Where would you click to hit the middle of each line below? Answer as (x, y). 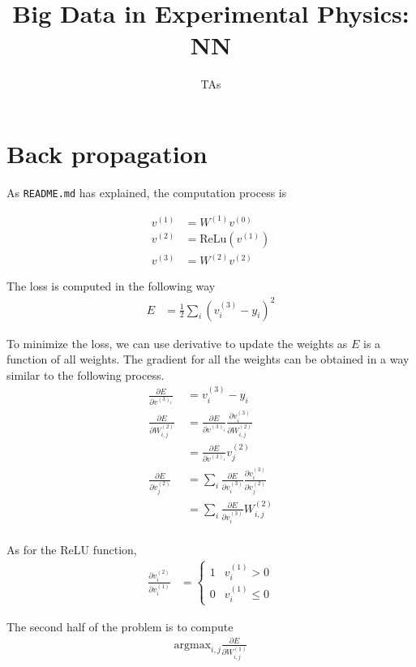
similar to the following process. (86, 374)
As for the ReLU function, (72, 549)
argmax (193, 645)
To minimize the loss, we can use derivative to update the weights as (177, 343)
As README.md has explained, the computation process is (147, 192)
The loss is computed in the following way (111, 286)
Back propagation (107, 153)
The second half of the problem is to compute (120, 626)
